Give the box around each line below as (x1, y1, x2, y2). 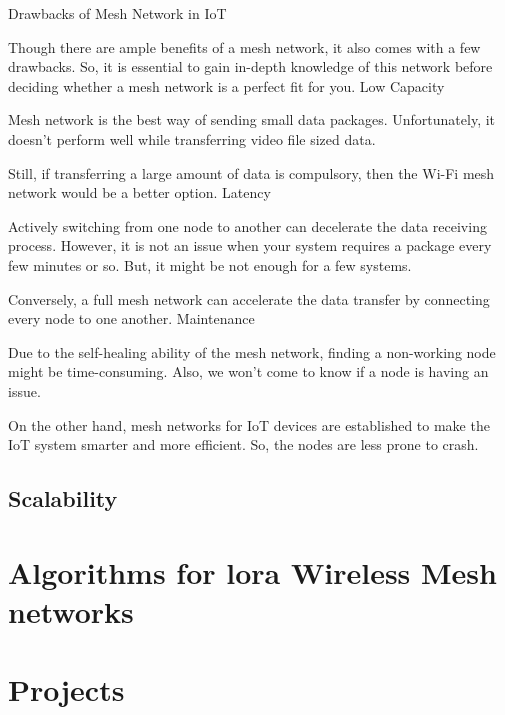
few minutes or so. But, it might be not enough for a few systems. (8, 254, 412, 275)
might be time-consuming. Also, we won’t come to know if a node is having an (8, 361, 489, 382)
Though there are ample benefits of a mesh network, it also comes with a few (8, 36, 481, 57)
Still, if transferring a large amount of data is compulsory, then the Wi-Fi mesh (8, 162, 495, 183)
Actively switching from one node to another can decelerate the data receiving (8, 215, 487, 236)
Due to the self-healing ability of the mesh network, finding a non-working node (8, 341, 496, 362)
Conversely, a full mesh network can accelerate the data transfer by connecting (8, 288, 490, 309)
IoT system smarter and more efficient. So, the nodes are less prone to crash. (8, 434, 479, 455)
